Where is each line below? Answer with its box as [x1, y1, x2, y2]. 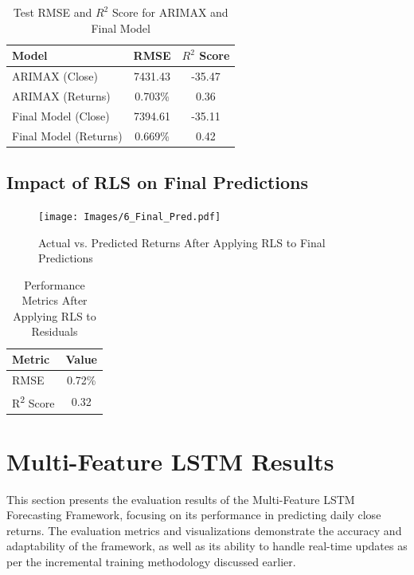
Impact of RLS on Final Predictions [6, 170, 309, 195]
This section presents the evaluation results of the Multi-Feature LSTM [6, 490, 355, 507]
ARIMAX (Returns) [12, 87, 111, 104]
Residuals [31, 323, 78, 340]
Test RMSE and [13, 4, 92, 20]
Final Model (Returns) [12, 127, 123, 144]
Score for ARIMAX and [111, 4, 228, 20]
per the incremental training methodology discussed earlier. [6, 553, 296, 570]
